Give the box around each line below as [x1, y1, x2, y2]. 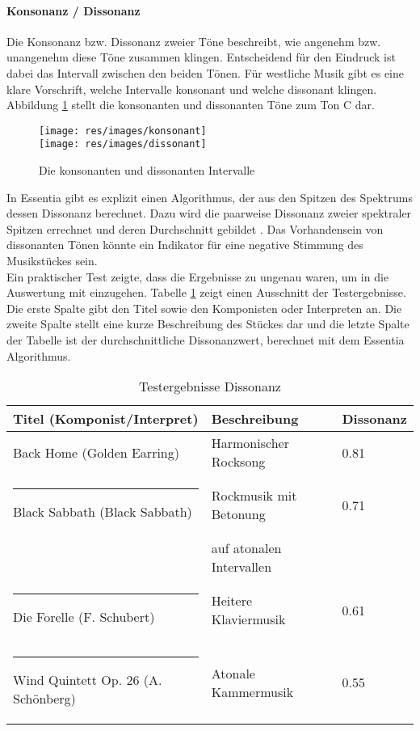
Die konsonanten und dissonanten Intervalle [39, 162, 255, 179]
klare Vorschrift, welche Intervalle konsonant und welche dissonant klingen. [6, 80, 377, 97]
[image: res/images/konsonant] [39, 125, 207, 137]
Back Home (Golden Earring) [13, 442, 179, 462]
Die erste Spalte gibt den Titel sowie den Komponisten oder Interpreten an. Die [6, 299, 402, 316]
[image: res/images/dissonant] [39, 138, 207, 150]
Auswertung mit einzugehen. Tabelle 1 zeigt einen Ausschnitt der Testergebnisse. [6, 284, 406, 301]
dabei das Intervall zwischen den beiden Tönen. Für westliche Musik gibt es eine [6, 64, 404, 81]
